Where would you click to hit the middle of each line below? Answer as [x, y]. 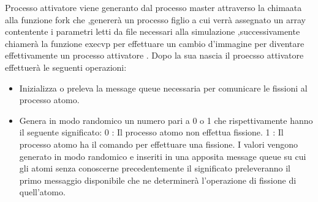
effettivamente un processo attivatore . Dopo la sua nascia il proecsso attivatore [154, 55]
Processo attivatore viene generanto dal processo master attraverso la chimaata [153, 7]
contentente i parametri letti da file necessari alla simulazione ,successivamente [153, 31]
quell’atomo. [42, 192]
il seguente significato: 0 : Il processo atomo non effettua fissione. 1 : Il [151, 132]
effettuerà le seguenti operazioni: [66, 67]
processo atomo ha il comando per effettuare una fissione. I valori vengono [159, 144]
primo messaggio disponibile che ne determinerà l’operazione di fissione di [158, 180]
